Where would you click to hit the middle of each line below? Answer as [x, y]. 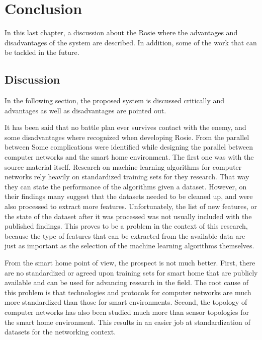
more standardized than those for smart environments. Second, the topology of [126, 302]
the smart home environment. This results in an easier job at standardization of [127, 322]
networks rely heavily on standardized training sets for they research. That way [127, 177]
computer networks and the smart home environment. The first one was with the [129, 157]
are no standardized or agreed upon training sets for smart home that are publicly [131, 272]
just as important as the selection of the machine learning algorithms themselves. [129, 246]
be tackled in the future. [42, 52]
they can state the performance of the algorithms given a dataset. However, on [126, 186]
